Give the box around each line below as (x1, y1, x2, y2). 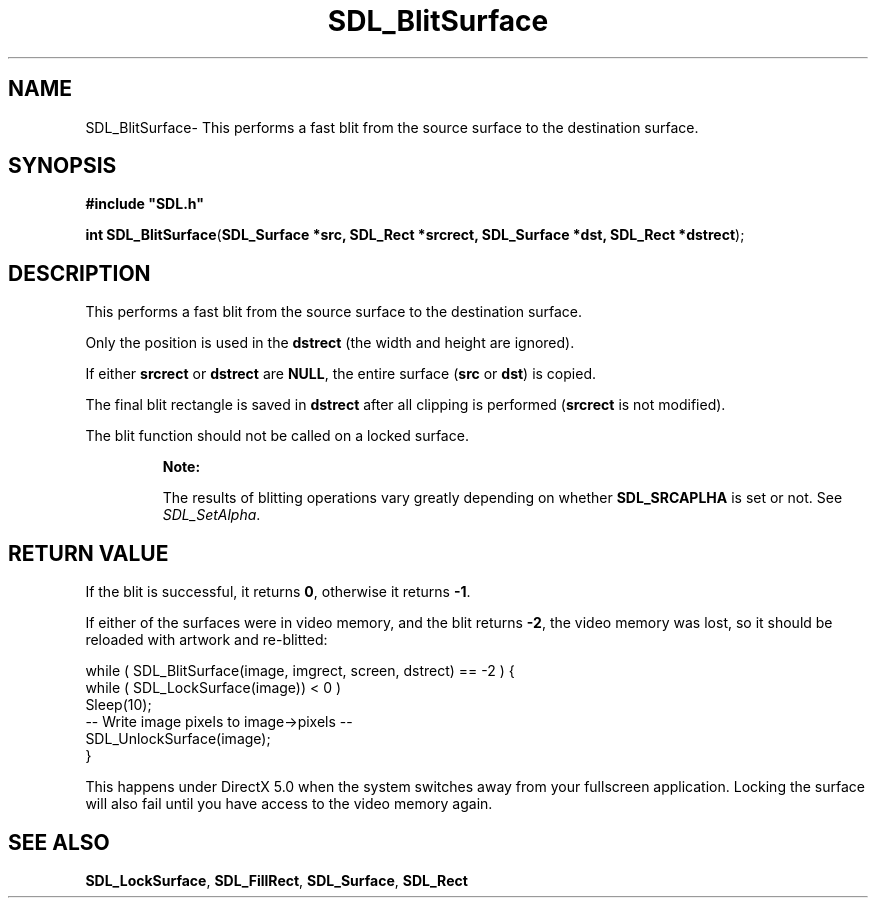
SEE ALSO (8, 829, 110, 855)
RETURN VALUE (8, 540, 169, 566)
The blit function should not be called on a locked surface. (85, 427, 469, 445)
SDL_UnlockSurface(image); (85, 730, 271, 748)
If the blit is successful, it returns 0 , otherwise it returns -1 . (85, 583, 471, 601)
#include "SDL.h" (85, 195, 204, 213)
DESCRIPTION (8, 260, 151, 286)
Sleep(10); (85, 696, 152, 714)
